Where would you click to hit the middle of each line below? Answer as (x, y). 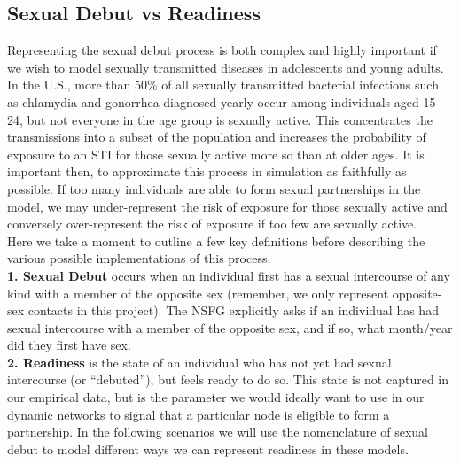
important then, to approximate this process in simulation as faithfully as (207, 171)
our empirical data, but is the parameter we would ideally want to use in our (216, 397)
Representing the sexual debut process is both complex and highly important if (222, 50)
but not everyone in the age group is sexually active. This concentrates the (230, 119)
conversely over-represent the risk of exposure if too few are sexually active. (212, 224)
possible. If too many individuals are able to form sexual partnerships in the (214, 188)
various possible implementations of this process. (139, 258)
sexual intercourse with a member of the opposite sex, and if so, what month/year (230, 327)
